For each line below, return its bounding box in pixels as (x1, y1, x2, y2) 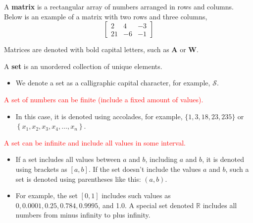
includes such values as (101, 190, 171, 201)
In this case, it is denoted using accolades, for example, (15, 111, 183, 121)
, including (145, 154, 178, 164)
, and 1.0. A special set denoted (98, 200, 194, 210)
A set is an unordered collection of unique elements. (4, 61, 162, 71)
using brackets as (15, 163, 67, 174)
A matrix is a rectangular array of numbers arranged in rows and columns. (4, 1, 234, 11)
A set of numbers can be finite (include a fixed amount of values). (4, 94, 203, 104)
